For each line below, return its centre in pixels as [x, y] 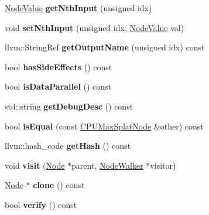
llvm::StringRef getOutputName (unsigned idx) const [105, 47]
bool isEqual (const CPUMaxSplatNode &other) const [104, 126]
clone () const [59, 185]
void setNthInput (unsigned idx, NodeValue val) [95, 27]
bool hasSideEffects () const [59, 66]
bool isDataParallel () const [58, 86]
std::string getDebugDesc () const [69, 106]
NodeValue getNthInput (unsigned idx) [78, 8]
